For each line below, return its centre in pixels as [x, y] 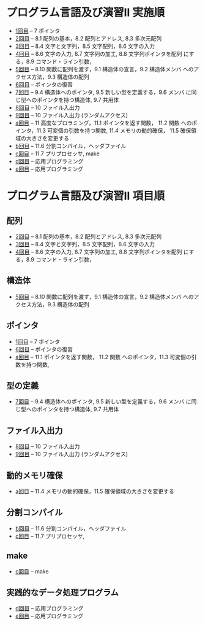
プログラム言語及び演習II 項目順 [86, 196]
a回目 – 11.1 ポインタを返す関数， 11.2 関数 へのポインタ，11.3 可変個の [103, 357]
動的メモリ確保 [35, 476]
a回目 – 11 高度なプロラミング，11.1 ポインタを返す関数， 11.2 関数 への [103, 123]
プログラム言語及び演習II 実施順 [86, 13]
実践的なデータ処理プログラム [63, 593]
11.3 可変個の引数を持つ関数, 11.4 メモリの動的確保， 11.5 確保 [114, 130]
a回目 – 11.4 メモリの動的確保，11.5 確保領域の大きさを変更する [95, 491]
